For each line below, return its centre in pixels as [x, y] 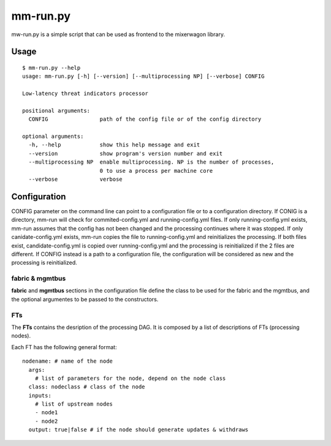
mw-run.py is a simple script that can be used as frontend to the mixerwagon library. [118, 34]
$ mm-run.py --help [51, 68]
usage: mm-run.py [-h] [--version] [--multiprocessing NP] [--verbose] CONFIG [143, 76]
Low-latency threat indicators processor [85, 94]
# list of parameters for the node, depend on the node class [130, 378]
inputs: [40, 395]
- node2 [46, 421]
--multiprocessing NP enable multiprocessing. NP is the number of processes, [151, 162]
